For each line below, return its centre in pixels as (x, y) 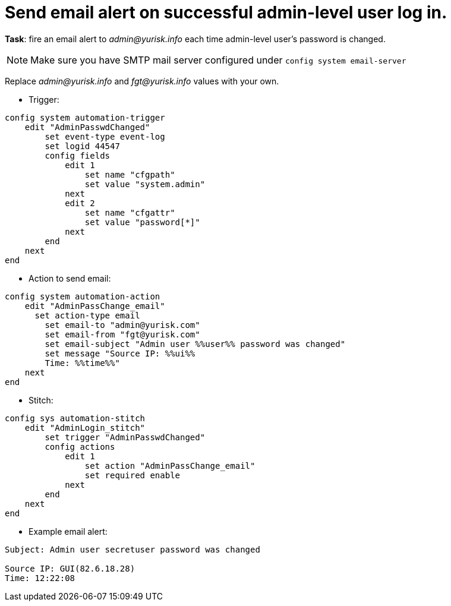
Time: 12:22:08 (40, 578)
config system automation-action (83, 296)
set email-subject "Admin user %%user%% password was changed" (195, 344)
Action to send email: (70, 278)
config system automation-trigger (85, 117)
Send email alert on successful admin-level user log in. (226, 12)
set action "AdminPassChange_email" (170, 465)
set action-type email (87, 315)
